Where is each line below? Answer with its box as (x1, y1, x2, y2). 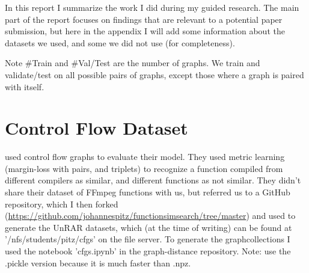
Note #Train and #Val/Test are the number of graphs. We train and (5, 57, 260, 69)
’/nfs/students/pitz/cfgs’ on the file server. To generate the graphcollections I (5, 233, 290, 245)
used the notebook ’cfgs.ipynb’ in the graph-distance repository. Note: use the (5, 245, 291, 257)
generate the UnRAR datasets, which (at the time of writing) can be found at (5, 221, 292, 233)
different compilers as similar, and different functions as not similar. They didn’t (5, 174, 301, 186)
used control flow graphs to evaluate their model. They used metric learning (5, 150, 285, 163)
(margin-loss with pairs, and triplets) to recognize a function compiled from (5, 162, 283, 174)
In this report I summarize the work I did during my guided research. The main (5, 1, 299, 13)
